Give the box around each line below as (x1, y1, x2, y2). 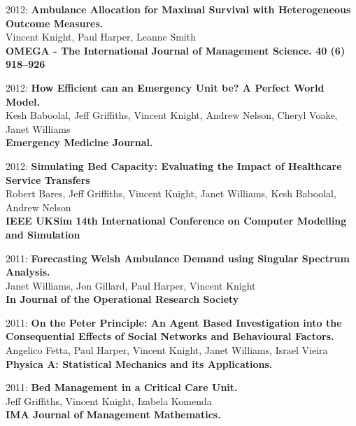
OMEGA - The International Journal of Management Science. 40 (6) (6, 43, 346, 57)
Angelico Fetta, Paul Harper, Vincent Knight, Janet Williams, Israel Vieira (6, 343, 328, 357)
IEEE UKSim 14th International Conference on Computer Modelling (6, 213, 347, 228)
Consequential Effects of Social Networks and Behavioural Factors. (6, 329, 334, 343)
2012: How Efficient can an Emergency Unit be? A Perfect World (6, 80, 325, 94)
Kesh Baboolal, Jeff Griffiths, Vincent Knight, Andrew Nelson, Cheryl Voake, (6, 108, 338, 122)
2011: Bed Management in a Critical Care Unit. (6, 380, 238, 395)
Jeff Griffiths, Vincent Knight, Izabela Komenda (6, 393, 212, 408)
